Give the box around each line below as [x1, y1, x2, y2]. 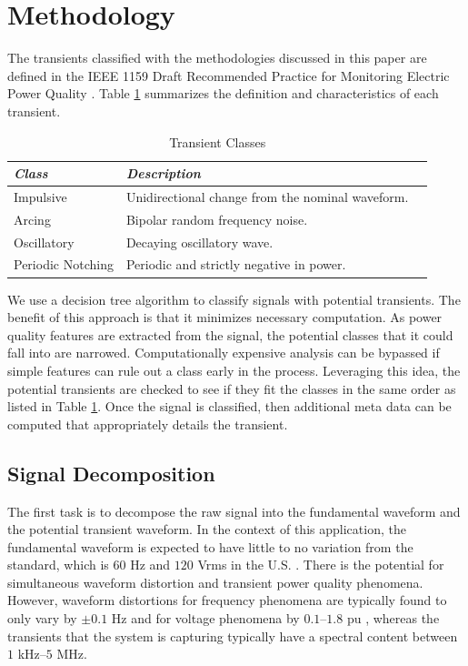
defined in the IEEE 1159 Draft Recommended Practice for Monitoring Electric [7, 66, 450, 85]
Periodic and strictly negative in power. [125, 255, 346, 274]
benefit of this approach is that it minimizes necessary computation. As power [7, 308, 443, 327]
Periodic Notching [14, 255, 114, 274]
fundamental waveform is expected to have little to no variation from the [7, 537, 413, 556]
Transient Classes [169, 132, 266, 151]
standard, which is [7, 555, 109, 574]
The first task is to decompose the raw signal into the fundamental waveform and [7, 501, 461, 520]
